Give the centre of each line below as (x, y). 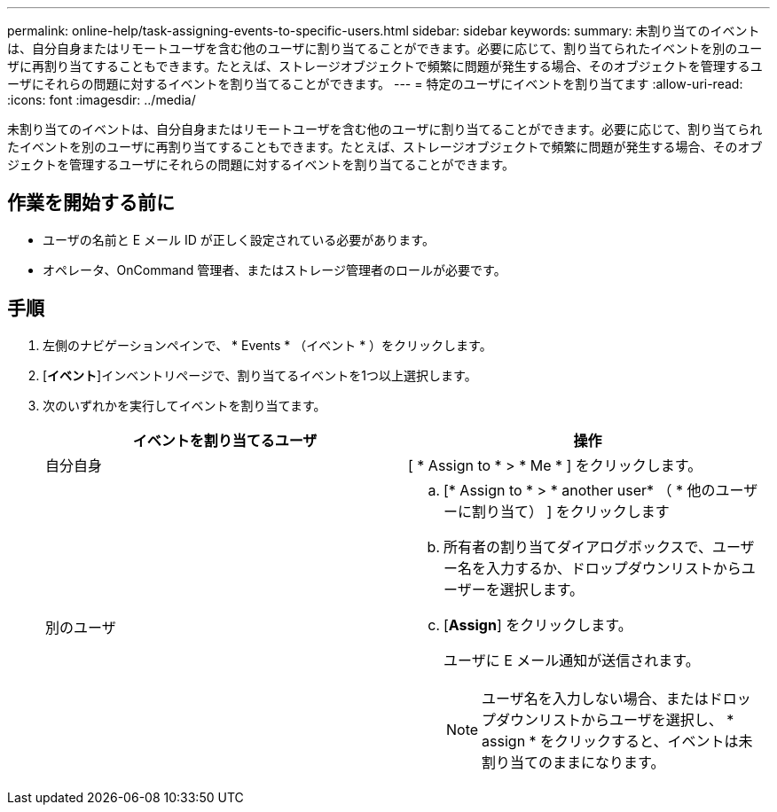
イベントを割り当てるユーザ (225, 440)
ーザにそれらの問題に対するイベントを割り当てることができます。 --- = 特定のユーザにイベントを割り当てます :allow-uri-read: (375, 84)
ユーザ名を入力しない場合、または (595, 698)
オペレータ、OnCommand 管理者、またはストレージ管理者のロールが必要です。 (275, 269)
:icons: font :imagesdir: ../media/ (102, 100)
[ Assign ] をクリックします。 (538, 625)
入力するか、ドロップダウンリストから (614, 568)
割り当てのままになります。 (573, 762)
